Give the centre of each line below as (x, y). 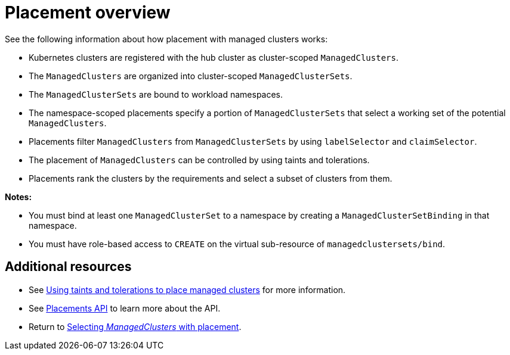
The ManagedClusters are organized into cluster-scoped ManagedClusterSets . (191, 76)
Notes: (18, 197)
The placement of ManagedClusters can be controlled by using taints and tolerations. (199, 160)
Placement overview (88, 13)
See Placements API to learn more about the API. (125, 308)
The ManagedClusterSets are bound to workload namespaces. (156, 94)
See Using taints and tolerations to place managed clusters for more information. (187, 289)
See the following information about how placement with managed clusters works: (166, 39)
